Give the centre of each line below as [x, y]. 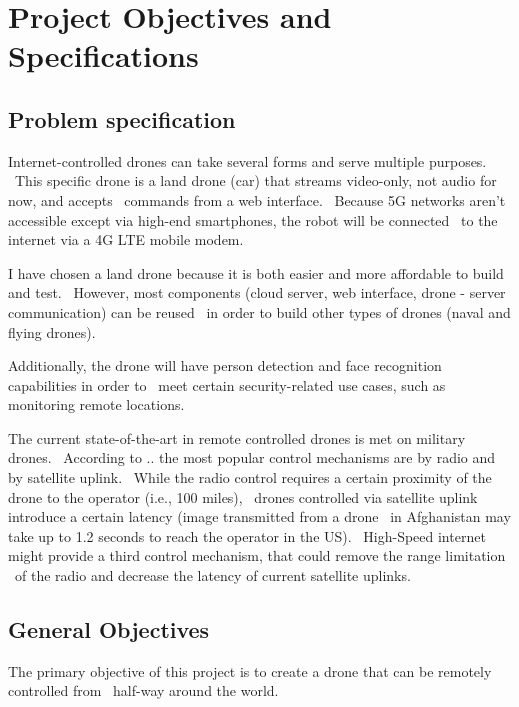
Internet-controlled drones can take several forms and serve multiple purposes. [247, 160]
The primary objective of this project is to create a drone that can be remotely [250, 670]
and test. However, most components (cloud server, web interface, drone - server [257, 292]
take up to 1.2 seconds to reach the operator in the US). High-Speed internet [247, 535]
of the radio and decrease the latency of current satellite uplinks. [212, 575]
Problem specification [122, 118]
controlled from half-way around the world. [143, 690]
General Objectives [109, 629]
